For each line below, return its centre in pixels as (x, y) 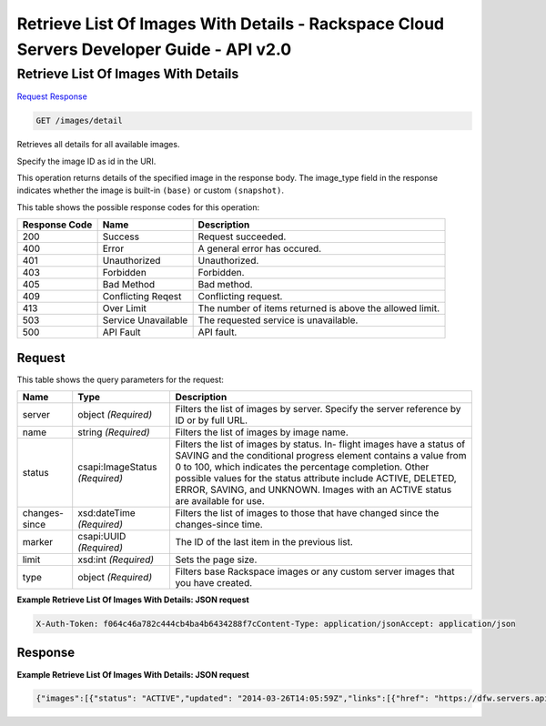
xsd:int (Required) (116, 560)
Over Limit (125, 308)
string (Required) (114, 432)
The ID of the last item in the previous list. (264, 542)
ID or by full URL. (212, 420)
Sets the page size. (216, 560)
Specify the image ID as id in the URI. (86, 161)
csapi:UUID (102, 537)
